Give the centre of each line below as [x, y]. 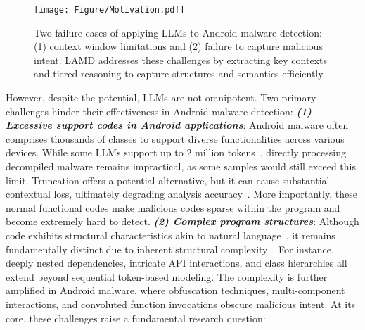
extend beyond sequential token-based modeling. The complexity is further [167, 276]
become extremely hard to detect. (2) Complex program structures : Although [182, 221]
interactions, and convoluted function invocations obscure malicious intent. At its [181, 304]
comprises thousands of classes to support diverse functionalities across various [175, 138]
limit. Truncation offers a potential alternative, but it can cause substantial [168, 180]
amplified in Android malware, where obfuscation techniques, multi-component [175, 290]
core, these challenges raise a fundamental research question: [136, 318]
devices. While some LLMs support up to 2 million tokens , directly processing [176, 152]
